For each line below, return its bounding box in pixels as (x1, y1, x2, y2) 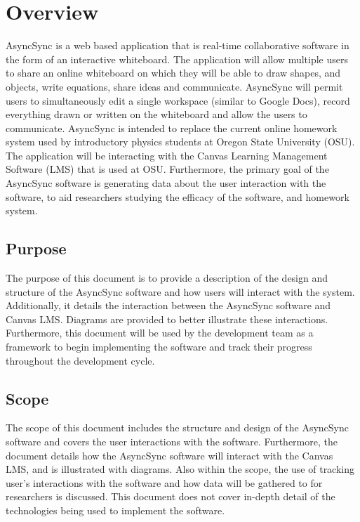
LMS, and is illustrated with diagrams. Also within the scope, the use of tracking (6, 462, 355, 476)
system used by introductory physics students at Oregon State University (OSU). (6, 134, 355, 149)
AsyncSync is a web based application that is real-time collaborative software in (6, 38, 349, 53)
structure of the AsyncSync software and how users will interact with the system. (6, 284, 355, 299)
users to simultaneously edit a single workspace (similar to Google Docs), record (6, 93, 350, 107)
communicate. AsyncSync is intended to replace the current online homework (6, 120, 338, 135)
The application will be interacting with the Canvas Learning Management (6, 148, 328, 162)
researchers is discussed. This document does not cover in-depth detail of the (6, 489, 335, 504)
